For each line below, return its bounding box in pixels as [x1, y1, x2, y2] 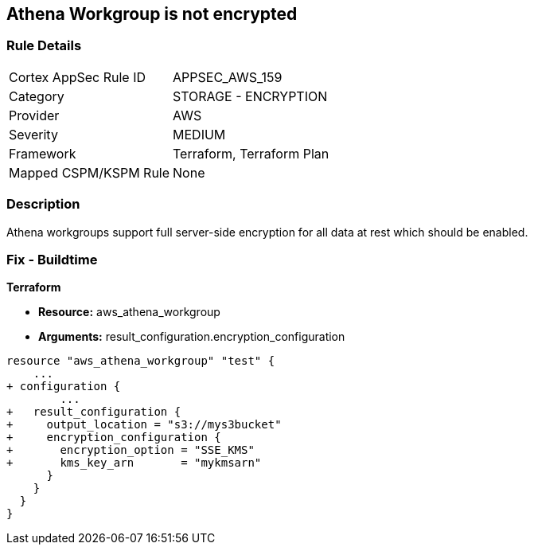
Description [6, 196, 80, 213]
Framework [9, 145, 76, 162]
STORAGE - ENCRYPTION [173, 88, 328, 104]
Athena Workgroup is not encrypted [6, 4, 298, 24]
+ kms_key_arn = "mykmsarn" [6, 456, 262, 470]
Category [9, 88, 64, 104]
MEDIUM [173, 126, 226, 143]
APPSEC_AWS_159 [173, 68, 283, 85]
